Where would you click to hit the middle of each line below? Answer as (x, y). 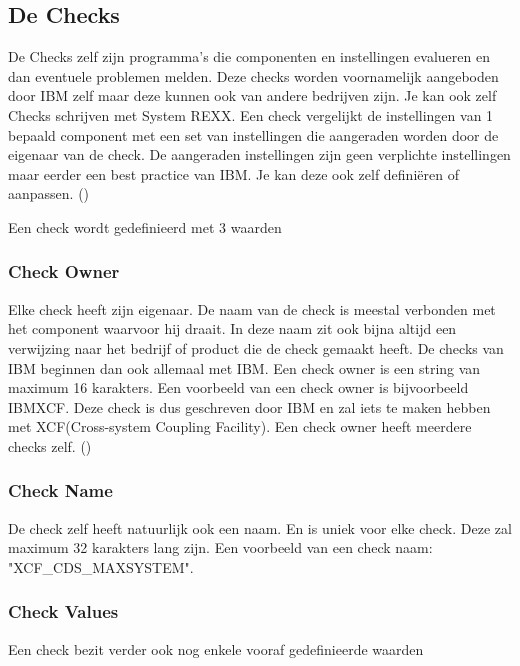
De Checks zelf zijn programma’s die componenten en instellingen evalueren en (249, 56)
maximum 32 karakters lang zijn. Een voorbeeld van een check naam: (220, 547)
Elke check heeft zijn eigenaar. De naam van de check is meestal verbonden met (252, 308)
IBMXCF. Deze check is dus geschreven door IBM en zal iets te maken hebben (249, 406)
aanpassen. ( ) (49, 193)
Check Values (63, 611)
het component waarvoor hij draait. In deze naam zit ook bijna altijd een (232, 328)
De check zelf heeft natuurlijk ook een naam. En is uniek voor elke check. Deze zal (260, 527)
